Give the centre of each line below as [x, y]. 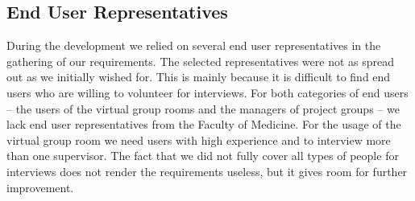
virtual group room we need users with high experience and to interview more [199, 139]
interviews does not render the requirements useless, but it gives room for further [207, 171]
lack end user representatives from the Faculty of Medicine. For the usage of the [204, 124]
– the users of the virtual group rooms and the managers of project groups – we [203, 108]
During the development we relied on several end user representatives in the [194, 45]
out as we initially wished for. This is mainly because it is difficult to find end [199, 77]
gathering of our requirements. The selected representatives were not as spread [200, 61]
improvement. [40, 187]
